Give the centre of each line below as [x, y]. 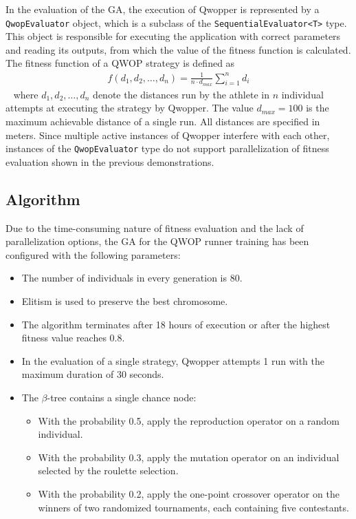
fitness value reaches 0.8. [73, 338]
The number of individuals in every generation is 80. [132, 278]
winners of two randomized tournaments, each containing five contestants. [193, 507]
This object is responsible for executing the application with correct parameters [173, 36]
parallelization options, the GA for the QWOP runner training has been [157, 241]
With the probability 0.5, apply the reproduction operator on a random [189, 420]
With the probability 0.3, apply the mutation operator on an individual [189, 457]
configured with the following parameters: [93, 254]
